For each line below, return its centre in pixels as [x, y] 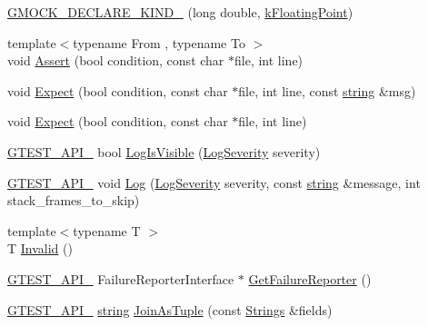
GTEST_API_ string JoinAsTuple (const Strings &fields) [170, 309]
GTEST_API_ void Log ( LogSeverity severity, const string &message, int [214, 182]
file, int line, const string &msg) [327, 90]
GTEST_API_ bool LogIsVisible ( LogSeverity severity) [164, 151]
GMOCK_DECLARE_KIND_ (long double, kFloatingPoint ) [180, 12]
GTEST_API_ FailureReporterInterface [121, 278]
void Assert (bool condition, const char [116, 60]
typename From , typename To [159, 42]
